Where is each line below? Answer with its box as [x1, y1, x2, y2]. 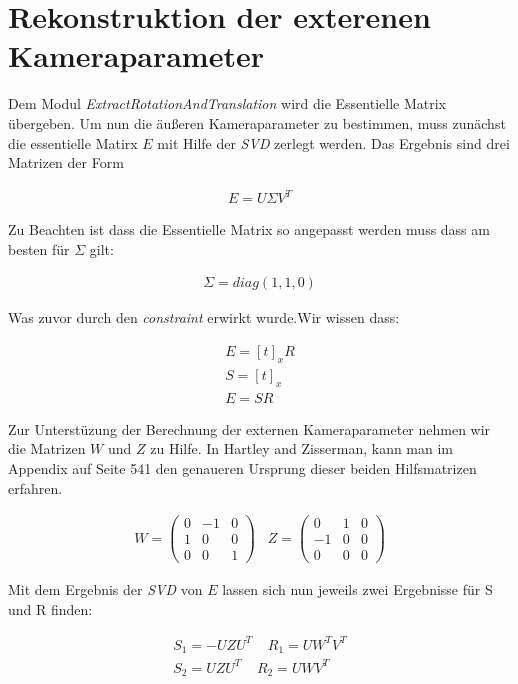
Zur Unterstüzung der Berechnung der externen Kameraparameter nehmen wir [8, 418, 491, 439]
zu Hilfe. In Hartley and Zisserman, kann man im [150, 438, 454, 459]
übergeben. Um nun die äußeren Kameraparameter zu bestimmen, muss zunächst [8, 112, 506, 133]
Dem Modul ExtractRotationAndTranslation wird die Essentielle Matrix [8, 93, 446, 114]
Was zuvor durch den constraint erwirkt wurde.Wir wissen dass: [8, 307, 400, 328]
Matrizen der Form [8, 152, 124, 173]
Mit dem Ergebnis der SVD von [8, 579, 203, 600]
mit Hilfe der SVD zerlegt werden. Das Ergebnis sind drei [157, 132, 510, 153]
